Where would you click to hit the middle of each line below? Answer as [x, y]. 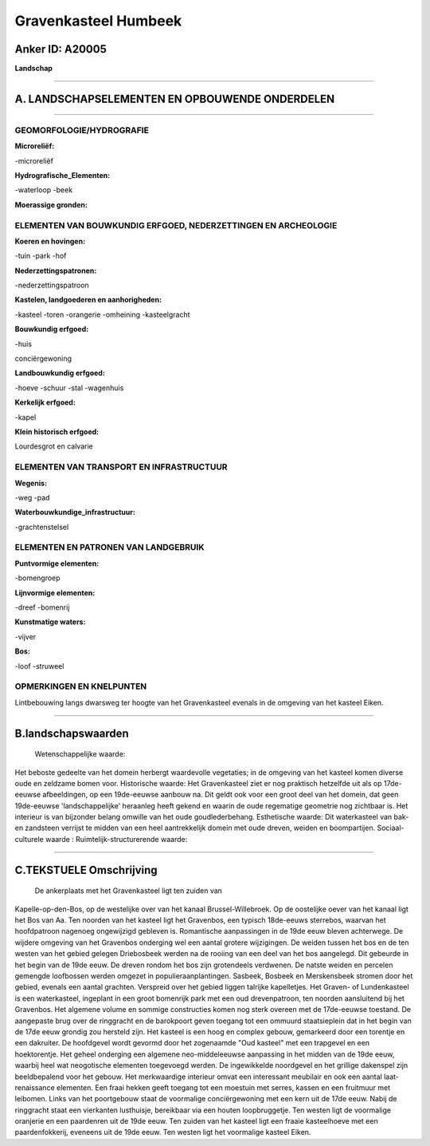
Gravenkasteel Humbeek [98, 21]
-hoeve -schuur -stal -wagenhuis [69, 388]
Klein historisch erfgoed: [57, 432]
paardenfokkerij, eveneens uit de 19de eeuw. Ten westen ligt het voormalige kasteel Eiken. [163, 1132]
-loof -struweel [39, 666]
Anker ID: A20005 [61, 49]
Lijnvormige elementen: [55, 593]
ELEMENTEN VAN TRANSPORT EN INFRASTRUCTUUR [121, 467]
